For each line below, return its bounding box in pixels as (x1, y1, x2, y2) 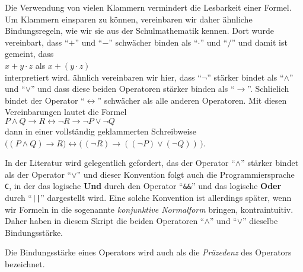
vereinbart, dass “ (5, 36, 69, 48)
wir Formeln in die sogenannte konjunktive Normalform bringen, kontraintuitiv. (5, 203, 294, 215)
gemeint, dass (5, 47, 54, 60)
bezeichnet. (5, 258, 45, 270)
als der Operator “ (5, 168, 72, 180)
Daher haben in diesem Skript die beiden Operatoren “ (5, 215, 205, 227)
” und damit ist (231, 36, 288, 48)
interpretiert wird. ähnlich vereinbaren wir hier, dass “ (5, 71, 202, 83)
